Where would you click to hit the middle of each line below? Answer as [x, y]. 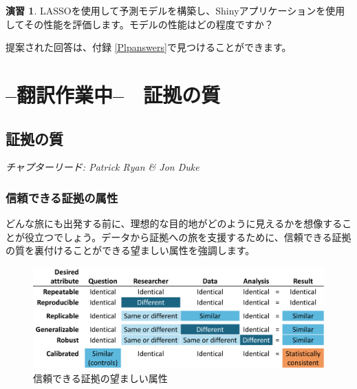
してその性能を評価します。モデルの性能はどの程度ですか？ [140, 24]
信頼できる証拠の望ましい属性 [100, 378]
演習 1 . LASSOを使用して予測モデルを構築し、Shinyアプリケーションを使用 [175, 10]
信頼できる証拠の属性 [62, 197]
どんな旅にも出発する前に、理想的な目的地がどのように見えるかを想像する [174, 223]
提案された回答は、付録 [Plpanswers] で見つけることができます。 [149, 47]
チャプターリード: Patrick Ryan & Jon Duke [102, 167]
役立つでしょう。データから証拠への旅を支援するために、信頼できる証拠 [188, 236]
